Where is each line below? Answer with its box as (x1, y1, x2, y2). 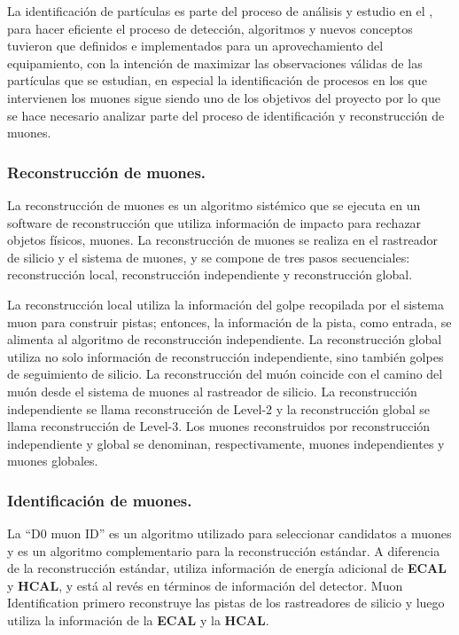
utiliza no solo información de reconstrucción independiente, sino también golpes (7, 347, 444, 365)
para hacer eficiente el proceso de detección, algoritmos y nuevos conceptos (7, 19, 413, 37)
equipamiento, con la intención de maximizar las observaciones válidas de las (7, 53, 423, 72)
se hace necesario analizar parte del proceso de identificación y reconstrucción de (7, 106, 445, 124)
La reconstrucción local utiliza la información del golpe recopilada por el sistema (7, 294, 444, 313)
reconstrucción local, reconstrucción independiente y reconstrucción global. (7, 265, 413, 284)
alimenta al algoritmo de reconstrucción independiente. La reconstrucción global (7, 330, 442, 349)
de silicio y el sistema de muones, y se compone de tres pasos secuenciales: (7, 247, 410, 266)
